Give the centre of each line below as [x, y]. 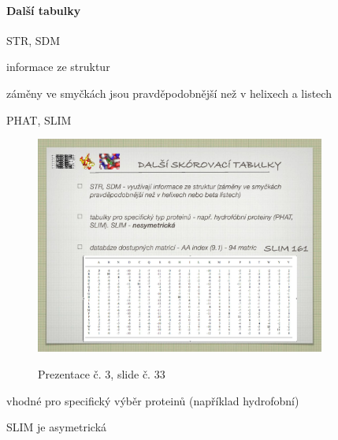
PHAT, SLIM [39, 119]
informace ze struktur [58, 67]
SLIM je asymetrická [57, 427]
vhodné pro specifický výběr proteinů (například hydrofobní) [153, 400]
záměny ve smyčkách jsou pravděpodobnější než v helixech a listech [169, 93]
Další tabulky [44, 10]
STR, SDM [33, 40]
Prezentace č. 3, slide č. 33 [102, 374]
